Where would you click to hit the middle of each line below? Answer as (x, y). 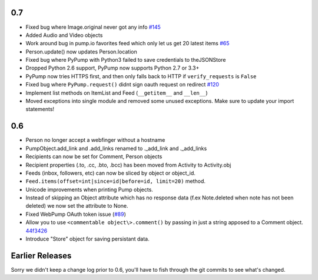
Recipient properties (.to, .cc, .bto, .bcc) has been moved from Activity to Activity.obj (128, 165)
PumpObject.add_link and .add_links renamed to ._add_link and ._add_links (116, 148)
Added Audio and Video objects (64, 35)
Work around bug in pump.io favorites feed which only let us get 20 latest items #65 (127, 44)
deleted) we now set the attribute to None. (77, 206)
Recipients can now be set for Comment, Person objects (94, 156)
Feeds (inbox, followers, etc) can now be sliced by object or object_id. (110, 173)
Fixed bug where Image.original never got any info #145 (93, 27)
